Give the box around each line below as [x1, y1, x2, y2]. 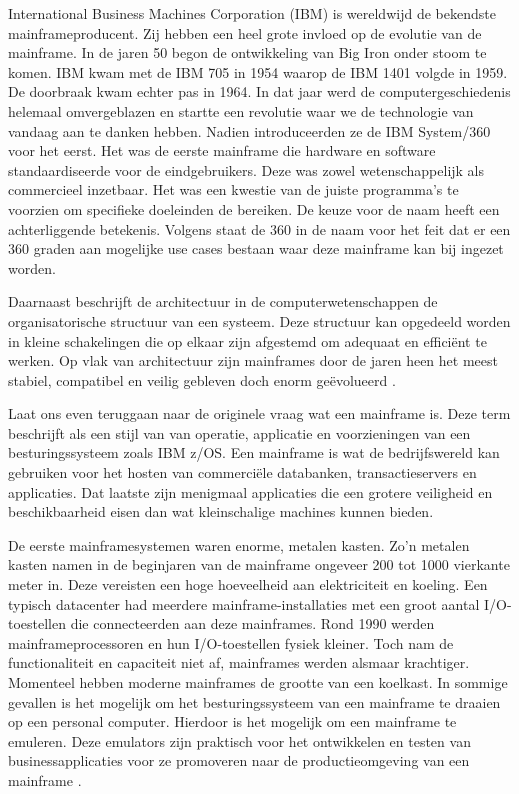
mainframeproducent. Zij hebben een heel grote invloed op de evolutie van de [8, 22, 482, 43]
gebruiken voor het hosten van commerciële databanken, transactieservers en [8, 462, 477, 483]
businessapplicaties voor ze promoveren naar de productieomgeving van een [8, 750, 470, 771]
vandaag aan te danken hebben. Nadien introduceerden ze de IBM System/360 [8, 120, 491, 141]
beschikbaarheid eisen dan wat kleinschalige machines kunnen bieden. [8, 501, 434, 522]
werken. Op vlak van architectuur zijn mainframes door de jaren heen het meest [8, 350, 498, 371]
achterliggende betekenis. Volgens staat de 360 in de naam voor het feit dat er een [8, 218, 511, 239]
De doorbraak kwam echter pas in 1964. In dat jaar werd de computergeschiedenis [8, 81, 511, 102]
